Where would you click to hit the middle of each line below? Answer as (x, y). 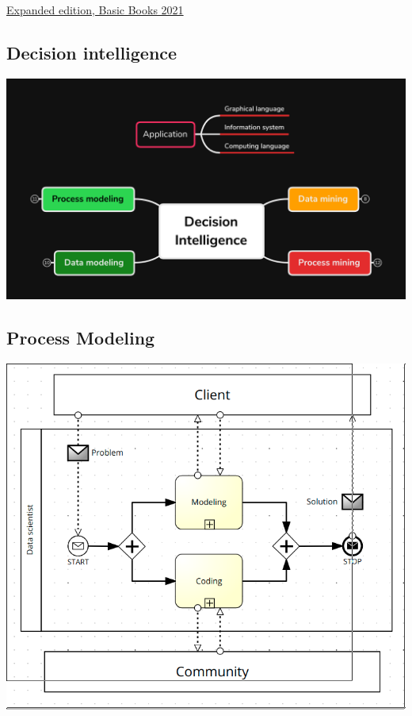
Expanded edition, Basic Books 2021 (95, 10)
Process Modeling (81, 338)
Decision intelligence (92, 52)
